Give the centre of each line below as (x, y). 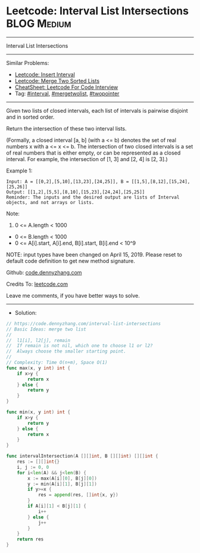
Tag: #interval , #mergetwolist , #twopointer (67, 93)
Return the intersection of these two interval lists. (66, 128)
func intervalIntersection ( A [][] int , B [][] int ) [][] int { (82, 456)
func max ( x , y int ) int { (38, 368)
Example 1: (19, 171)
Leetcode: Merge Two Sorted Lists (57, 81)
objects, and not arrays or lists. (50, 202)
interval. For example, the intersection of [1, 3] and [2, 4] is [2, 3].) (87, 159)
